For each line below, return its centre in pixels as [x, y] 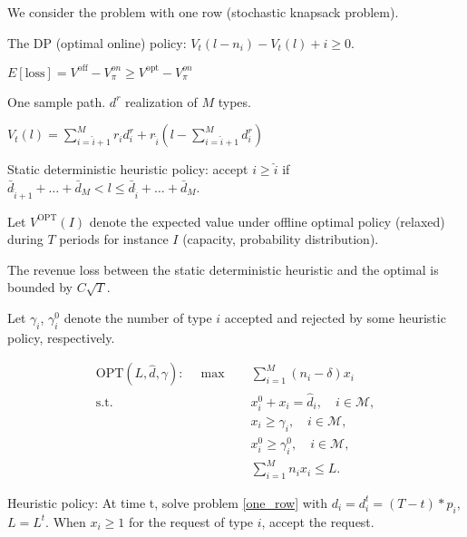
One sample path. [57, 101]
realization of [161, 101]
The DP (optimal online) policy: [97, 42]
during [25, 239]
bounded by [40, 287]
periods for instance [114, 239]
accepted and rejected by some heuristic [335, 317]
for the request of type [191, 521]
